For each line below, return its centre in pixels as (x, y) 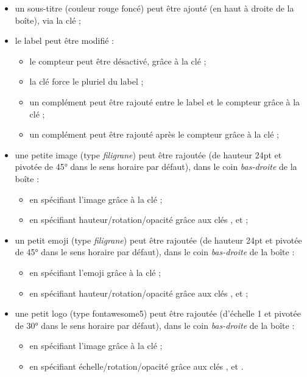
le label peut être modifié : (65, 41)
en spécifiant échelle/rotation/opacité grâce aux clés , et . (136, 366)
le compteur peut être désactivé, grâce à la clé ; (118, 61)
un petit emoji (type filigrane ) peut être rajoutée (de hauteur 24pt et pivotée (158, 240)
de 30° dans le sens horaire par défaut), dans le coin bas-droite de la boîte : (155, 325)
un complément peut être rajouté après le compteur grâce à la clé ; (154, 134)
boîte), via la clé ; (48, 20)
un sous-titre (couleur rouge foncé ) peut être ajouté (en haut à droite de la (154, 8)
